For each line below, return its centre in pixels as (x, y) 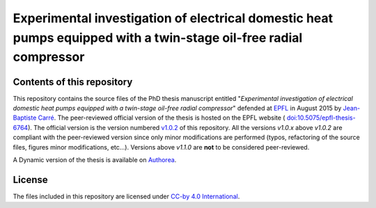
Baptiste (25, 118)
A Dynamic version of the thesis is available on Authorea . (95, 160)
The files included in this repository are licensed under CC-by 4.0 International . (126, 196)
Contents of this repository (73, 82)
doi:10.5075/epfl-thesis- (321, 118)
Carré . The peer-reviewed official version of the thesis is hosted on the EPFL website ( (162, 118)
